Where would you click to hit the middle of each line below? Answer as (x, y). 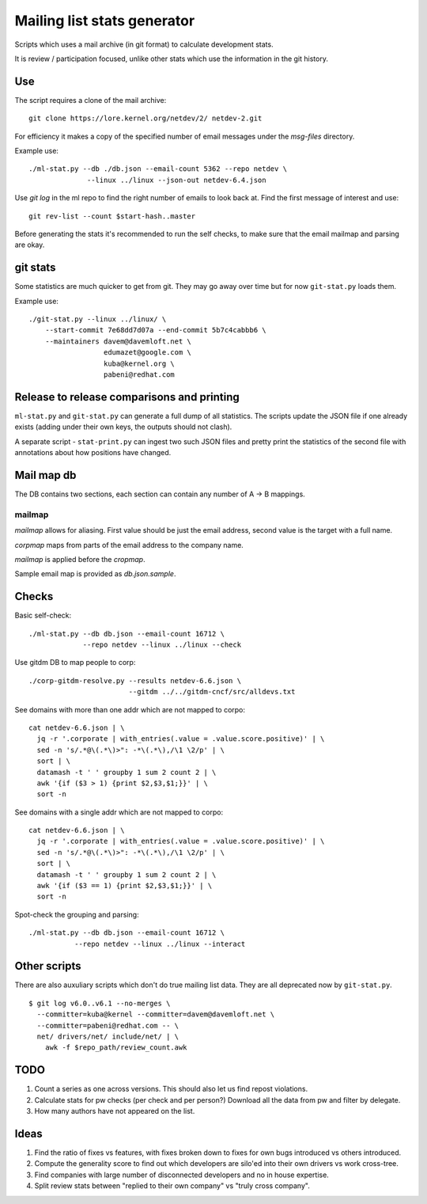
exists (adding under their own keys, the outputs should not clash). (123, 427)
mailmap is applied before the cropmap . (80, 559)
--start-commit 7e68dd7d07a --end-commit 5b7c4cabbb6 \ (155, 330)
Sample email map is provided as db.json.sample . (95, 574)
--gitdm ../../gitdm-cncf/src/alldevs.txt (212, 692)
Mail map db (45, 475)
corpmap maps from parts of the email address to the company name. (129, 545)
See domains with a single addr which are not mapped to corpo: (119, 812)
